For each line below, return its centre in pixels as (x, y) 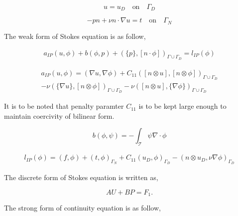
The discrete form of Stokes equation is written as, (81, 177)
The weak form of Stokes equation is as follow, (75, 36)
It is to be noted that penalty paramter (64, 106)
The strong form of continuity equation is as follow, (82, 208)
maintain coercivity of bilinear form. (59, 115)
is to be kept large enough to (182, 106)
